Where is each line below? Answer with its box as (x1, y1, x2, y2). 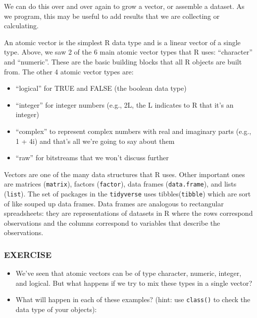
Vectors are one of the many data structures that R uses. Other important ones (4, 169, 245, 179)
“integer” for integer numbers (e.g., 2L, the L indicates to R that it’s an (15, 99, 234, 110)
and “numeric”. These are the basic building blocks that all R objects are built (4, 56, 242, 66)
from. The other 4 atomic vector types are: (4, 66, 134, 76)
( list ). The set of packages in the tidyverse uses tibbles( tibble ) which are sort (4, 188, 251, 198)
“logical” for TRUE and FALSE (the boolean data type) (15, 83, 187, 93)
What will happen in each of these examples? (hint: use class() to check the (15, 294, 251, 305)
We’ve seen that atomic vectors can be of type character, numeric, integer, (15, 268, 242, 278)
